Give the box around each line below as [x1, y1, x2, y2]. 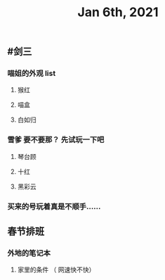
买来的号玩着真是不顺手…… [7, 201, 101, 211]
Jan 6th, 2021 [77, 4, 159, 20]
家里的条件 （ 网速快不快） [17, 265, 95, 274]
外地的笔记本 [7, 248, 51, 258]
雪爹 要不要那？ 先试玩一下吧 [7, 135, 105, 145]
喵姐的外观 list [7, 68, 56, 78]
